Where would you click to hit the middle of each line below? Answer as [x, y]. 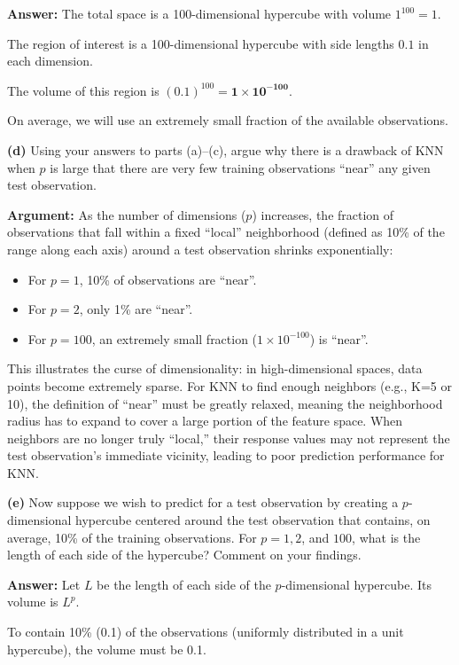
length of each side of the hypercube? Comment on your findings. [184, 555]
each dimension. [50, 61]
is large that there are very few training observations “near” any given [240, 167]
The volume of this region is [83, 90]
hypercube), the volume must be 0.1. [107, 649]
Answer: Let [44, 584]
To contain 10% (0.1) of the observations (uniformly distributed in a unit [206, 632]
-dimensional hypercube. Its [357, 584]
